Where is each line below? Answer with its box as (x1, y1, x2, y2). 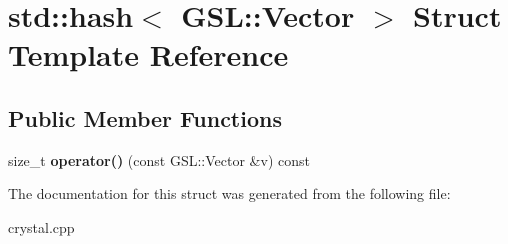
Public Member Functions (8, 102, 282, 133)
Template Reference (8, 34, 289, 75)
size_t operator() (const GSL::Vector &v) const (8, 149, 310, 170)
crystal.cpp (8, 216, 75, 237)
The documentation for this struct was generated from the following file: (8, 183, 451, 204)
